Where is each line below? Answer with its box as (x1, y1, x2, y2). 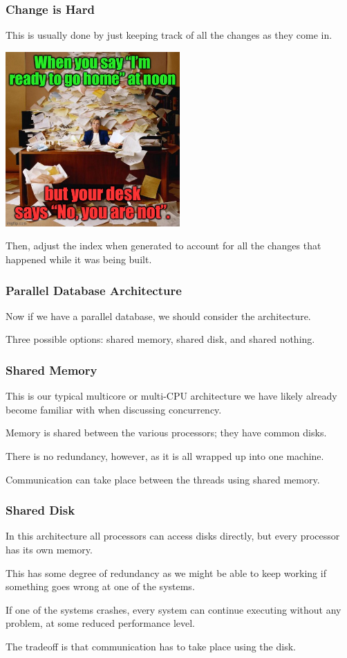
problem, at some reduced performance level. (6, 616, 195, 630)
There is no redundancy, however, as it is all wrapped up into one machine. (6, 449, 324, 463)
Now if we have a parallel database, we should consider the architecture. (6, 308, 311, 323)
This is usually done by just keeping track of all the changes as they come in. (6, 28, 332, 42)
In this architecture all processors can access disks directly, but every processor (6, 528, 340, 543)
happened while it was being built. (6, 252, 152, 266)
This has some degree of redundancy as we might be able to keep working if (6, 565, 326, 580)
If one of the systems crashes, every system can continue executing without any (6, 602, 341, 616)
